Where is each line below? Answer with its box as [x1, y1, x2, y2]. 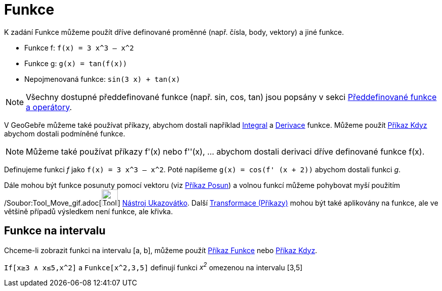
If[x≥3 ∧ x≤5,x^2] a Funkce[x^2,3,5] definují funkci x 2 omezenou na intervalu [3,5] [4, 261, 303, 272]
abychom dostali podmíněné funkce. [4, 129, 125, 138]
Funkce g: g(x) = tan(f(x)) [24, 59, 127, 68]
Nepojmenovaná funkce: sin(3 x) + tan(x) [24, 74, 181, 83]
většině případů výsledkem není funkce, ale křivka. [4, 207, 173, 216]
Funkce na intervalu [4, 224, 106, 237]
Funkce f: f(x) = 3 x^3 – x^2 [24, 43, 134, 52]
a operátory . [26, 102, 72, 112]
